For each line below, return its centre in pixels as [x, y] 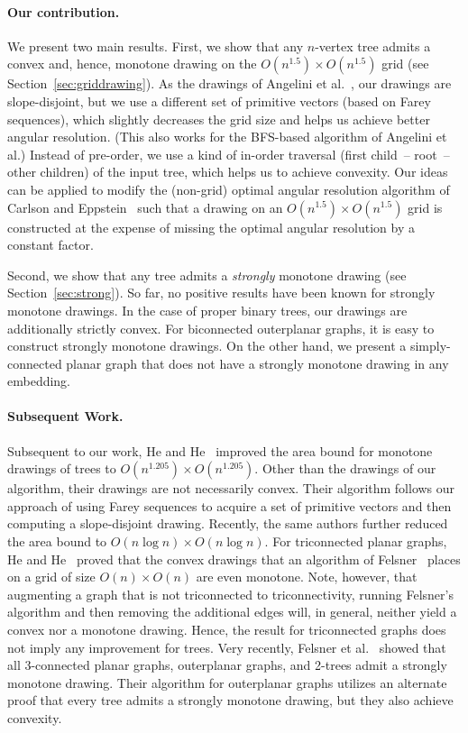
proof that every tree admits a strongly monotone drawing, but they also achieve [230, 700]
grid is [425, 207]
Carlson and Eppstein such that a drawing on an [145, 207]
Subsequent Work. [65, 416]
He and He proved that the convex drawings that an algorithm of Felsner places [234, 559]
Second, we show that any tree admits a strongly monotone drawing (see [207, 275]
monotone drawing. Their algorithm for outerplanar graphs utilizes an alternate [227, 682]
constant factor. [50, 245]
